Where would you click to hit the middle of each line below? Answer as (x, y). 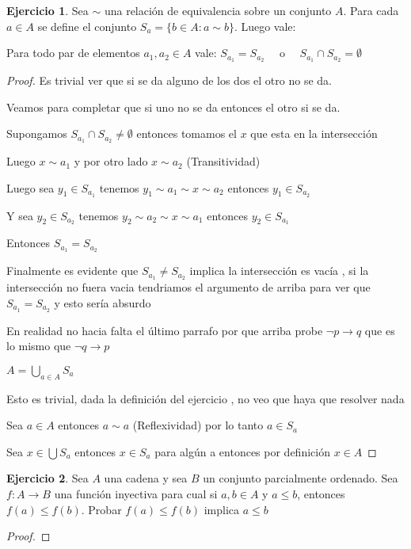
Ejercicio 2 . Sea (48, 478)
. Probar (101, 509)
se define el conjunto (87, 26)
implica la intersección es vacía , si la (279, 271)
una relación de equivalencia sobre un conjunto (218, 10)
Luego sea (30, 187)
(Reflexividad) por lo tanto (198, 425)
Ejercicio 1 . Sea (48, 10)
